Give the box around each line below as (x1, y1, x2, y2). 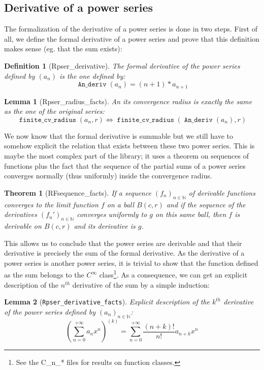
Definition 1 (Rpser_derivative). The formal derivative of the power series (4, 60, 240, 71)
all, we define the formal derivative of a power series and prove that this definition (4, 33, 259, 44)
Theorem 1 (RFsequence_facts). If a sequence (4, 187, 151, 198)
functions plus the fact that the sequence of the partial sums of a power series (4, 160, 246, 171)
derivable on (4, 220, 42, 231)
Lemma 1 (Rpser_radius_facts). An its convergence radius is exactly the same (4, 96, 252, 106)
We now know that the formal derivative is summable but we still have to (4, 130, 233, 141)
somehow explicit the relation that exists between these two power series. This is (4, 140, 255, 151)
